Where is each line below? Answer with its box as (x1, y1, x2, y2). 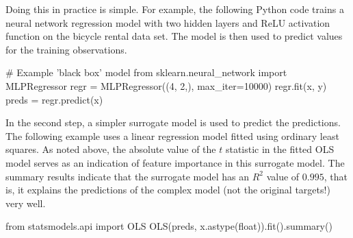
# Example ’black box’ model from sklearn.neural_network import (5, 65, 287, 80)
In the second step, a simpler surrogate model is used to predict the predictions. (5, 115, 341, 130)
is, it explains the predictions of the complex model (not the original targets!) (5, 182, 330, 197)
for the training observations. (5, 42, 127, 56)
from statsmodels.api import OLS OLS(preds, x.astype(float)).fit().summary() (5, 219, 332, 233)
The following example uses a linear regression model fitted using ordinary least (5, 128, 339, 143)
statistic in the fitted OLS (225, 142, 335, 156)
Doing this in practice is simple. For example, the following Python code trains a (5, 2, 344, 16)
